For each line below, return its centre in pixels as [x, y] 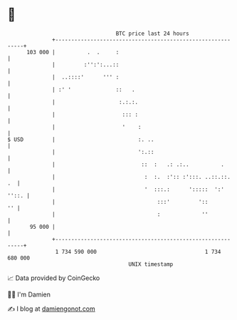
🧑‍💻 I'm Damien [29, 294]
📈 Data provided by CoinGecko [54, 278]
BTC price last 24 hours [153, 33]
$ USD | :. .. [81, 139]
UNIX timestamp [151, 264]
